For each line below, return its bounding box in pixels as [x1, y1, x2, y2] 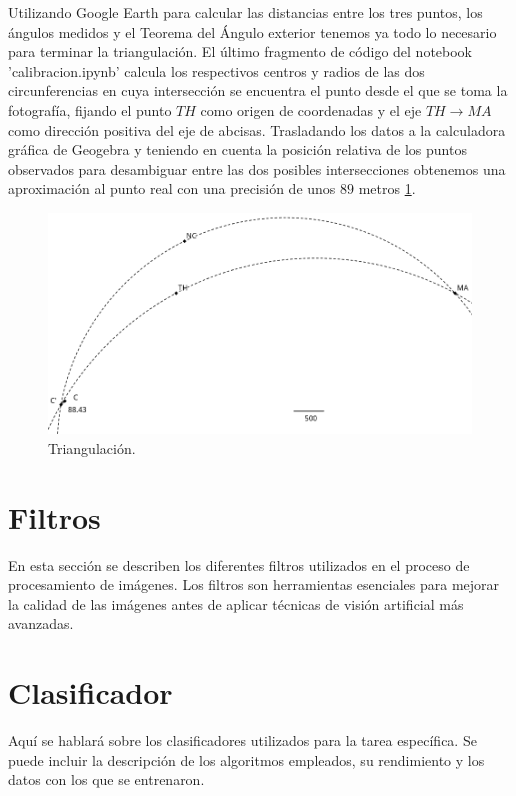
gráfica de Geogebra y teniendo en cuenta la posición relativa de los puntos [8, 139, 467, 160]
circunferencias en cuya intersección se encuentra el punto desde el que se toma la [8, 80, 508, 101]
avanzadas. [8, 613, 74, 634]
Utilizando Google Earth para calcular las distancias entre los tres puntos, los [8, 2, 483, 22]
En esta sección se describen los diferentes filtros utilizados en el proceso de [8, 554, 470, 575]
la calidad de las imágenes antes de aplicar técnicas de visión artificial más [8, 593, 464, 614]
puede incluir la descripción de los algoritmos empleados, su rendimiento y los [8, 749, 485, 770]
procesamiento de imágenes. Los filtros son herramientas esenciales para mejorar [8, 574, 500, 595]
